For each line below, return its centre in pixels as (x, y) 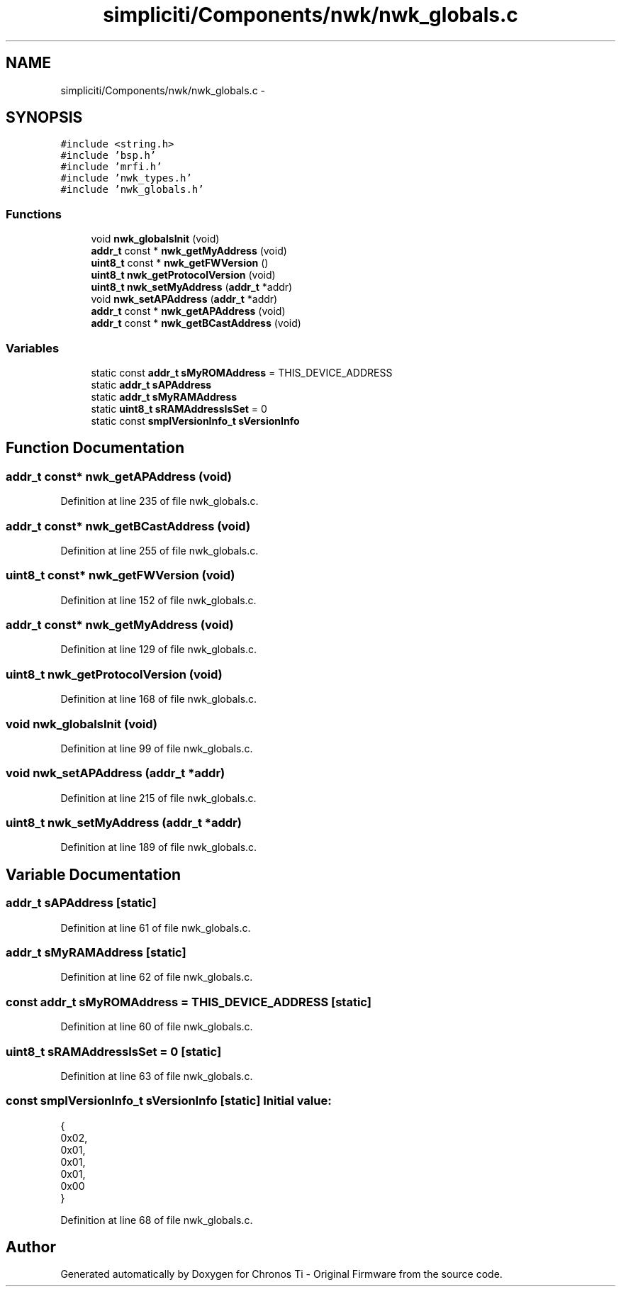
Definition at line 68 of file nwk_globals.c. (157, 1220)
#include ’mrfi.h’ (111, 167)
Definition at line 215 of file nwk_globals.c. (158, 798)
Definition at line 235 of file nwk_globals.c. (160, 501)
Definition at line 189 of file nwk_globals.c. (159, 847)
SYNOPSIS (44, 118)
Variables (33, 348)
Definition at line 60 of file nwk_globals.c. (157, 1027)
